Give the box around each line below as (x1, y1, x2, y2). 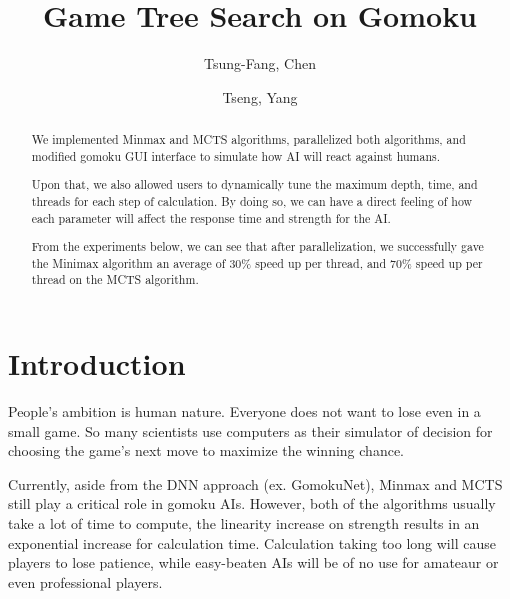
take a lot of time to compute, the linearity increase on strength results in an (8, 513, 480, 534)
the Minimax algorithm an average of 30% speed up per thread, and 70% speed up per (31, 254, 483, 271)
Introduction (8, 343, 186, 384)
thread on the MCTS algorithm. (31, 271, 199, 288)
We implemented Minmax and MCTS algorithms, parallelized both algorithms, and (31, 131, 466, 148)
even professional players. (8, 571, 163, 592)
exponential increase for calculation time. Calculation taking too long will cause (8, 532, 496, 553)
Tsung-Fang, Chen (204, 53, 316, 74)
